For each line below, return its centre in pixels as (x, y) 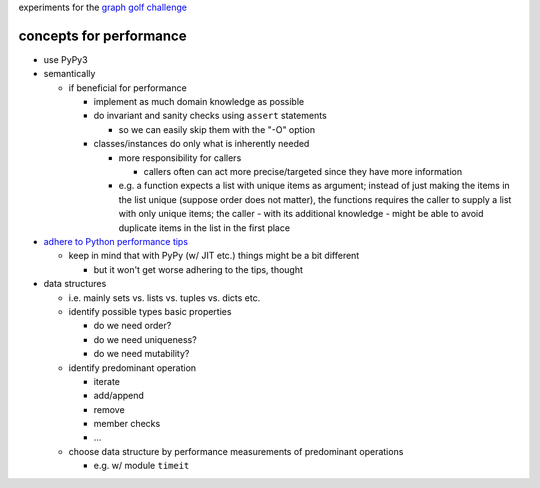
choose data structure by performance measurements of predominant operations (236, 451)
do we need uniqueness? (145, 339)
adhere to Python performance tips (116, 241)
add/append (119, 396)
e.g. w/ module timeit (141, 466)
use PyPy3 (66, 59)
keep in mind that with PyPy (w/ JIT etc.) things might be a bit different (214, 256)
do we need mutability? (141, 354)
